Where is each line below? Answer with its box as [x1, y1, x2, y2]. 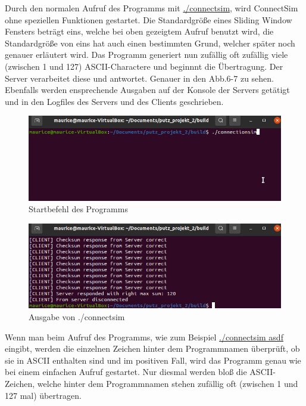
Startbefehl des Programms [29, 203, 128, 215]
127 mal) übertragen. [5, 389, 82, 401]
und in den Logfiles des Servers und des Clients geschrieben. [5, 95, 224, 107]
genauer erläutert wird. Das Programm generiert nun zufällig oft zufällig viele [5, 48, 288, 61]
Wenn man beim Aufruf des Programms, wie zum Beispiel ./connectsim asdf [5, 330, 283, 343]
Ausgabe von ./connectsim [29, 311, 125, 323]
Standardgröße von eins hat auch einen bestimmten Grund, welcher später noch [5, 36, 295, 49]
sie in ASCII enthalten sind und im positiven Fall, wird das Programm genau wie [5, 354, 301, 366]
